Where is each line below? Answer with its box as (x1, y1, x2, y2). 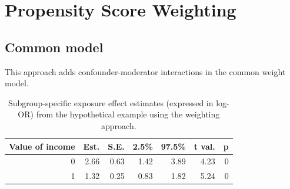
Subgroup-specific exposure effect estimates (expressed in (8, 96, 214, 109)
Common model (5, 38, 104, 56)
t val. (194, 140, 215, 152)
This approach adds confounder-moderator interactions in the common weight (5, 65, 286, 77)
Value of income (9, 140, 75, 152)
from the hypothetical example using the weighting (36, 108, 220, 120)
